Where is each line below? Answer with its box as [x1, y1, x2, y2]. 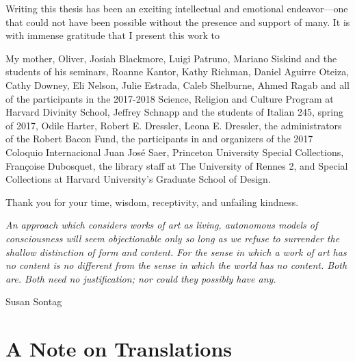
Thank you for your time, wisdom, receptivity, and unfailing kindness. [5, 194, 299, 209]
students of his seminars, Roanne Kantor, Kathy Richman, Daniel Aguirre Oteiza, [5, 64, 350, 79]
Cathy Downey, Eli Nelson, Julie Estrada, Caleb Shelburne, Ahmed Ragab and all [5, 77, 350, 92]
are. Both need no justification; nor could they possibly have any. [5, 271, 276, 285]
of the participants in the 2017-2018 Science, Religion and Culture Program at [5, 91, 334, 105]
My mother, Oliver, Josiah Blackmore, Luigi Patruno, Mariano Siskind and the [5, 51, 337, 65]
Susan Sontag [5, 294, 62, 309]
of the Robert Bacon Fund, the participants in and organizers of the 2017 [5, 131, 313, 146]
